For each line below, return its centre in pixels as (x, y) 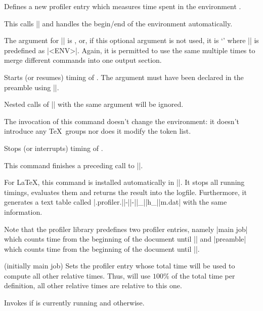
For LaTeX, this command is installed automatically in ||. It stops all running (124, 182)
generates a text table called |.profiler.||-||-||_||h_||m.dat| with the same (116, 202)
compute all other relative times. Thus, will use (77, 275)
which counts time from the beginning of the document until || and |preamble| (125, 239)
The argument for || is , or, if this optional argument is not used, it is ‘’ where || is (131, 40)
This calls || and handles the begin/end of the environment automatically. (118, 23)
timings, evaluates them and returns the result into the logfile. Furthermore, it (125, 192)
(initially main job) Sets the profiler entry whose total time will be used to (120, 266)
